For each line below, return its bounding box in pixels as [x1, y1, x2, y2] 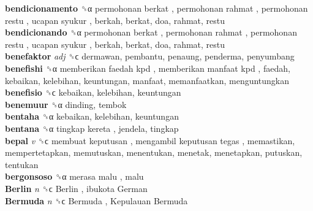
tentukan [5, 158, 39, 171]
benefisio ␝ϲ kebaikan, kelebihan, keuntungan [5, 86, 181, 99]
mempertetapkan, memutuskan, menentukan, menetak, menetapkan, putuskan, [5, 146, 303, 159]
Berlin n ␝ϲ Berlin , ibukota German [5, 182, 148, 194]
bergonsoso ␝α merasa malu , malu [5, 170, 144, 183]
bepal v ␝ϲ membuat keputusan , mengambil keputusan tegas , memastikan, [5, 134, 295, 147]
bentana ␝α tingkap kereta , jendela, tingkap [5, 121, 179, 134]
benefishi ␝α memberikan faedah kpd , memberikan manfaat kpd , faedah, [5, 61, 290, 74]
